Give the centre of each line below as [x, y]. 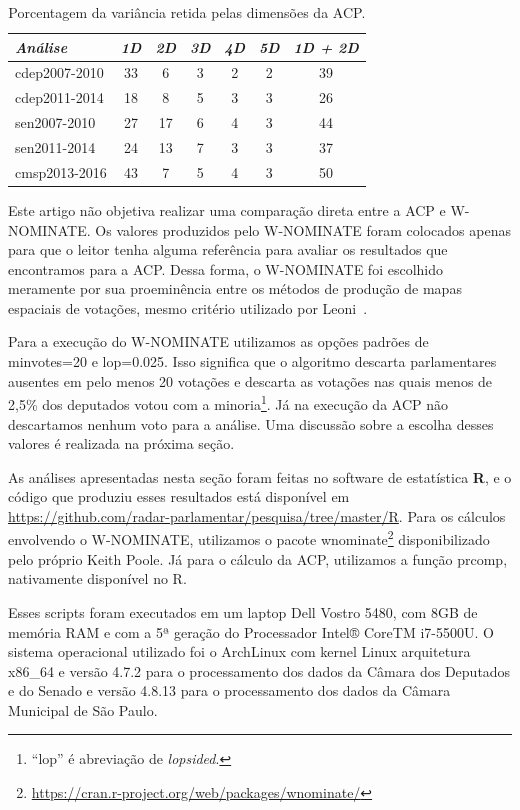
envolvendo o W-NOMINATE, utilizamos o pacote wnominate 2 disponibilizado [249, 538]
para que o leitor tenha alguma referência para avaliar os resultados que [228, 249]
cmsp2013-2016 [61, 171]
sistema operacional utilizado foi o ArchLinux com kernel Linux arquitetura [239, 651]
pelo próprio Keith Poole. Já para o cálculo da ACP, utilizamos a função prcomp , [258, 558]
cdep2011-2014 [59, 97]
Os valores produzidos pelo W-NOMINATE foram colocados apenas [303, 229]
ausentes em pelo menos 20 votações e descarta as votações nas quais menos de [250, 380]
